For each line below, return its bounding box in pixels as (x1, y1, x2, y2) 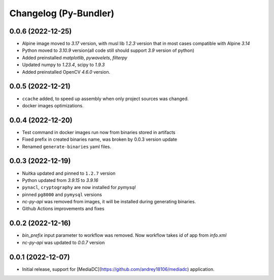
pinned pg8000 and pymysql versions (22, 191, 102, 198)
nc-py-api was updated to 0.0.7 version (22, 239, 105, 245)
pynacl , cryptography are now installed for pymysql (22, 184, 136, 191)
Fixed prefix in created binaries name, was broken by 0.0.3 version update (22, 136, 178, 142)
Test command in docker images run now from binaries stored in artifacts (22, 129, 176, 135)
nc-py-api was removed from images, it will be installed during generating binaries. (22, 199, 196, 205)
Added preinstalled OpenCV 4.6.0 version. (22, 69, 111, 75)
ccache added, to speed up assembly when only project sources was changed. (22, 96, 189, 102)
